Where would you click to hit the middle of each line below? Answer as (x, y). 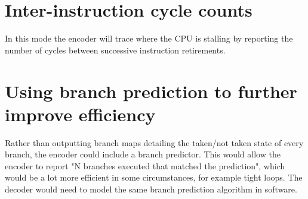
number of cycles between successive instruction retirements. (115, 50)
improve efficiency (80, 114)
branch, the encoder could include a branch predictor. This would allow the (143, 154)
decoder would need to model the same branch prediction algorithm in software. (151, 189)
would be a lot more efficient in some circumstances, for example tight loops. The (154, 177)
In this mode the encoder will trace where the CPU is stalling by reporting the (149, 38)
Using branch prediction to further (151, 91)
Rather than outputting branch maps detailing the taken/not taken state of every (154, 142)
